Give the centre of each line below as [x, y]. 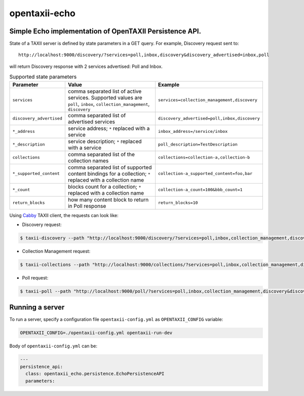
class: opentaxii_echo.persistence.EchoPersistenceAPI [95, 374]
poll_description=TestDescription [198, 145]
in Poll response [87, 206]
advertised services [91, 122]
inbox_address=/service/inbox [193, 132]
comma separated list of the [101, 154]
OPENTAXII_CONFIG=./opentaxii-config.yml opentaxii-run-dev [96, 333]
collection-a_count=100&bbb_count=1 [200, 190]
